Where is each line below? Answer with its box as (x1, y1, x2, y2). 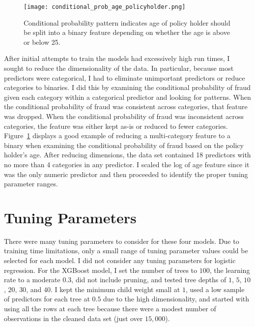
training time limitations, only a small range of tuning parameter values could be (4, 245, 248, 256)
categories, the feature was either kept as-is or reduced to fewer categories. (4, 120, 228, 131)
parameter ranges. (4, 178, 58, 189)
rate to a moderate (4, 274, 60, 285)
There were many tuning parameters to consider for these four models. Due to (4, 236, 239, 246)
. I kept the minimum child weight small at (50, 284, 180, 294)
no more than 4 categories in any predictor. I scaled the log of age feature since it (4, 159, 250, 169)
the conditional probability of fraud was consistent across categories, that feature (4, 101, 248, 112)
